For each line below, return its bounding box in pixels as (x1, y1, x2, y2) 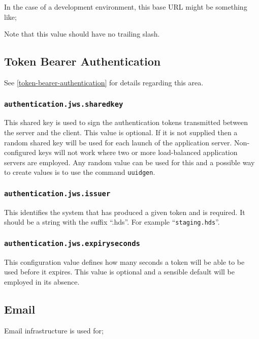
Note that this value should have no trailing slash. (4, 28, 160, 39)
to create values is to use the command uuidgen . (4, 167, 155, 177)
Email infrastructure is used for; (4, 325, 104, 335)
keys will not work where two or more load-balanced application (38, 147, 238, 158)
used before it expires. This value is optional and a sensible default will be (4, 266, 235, 277)
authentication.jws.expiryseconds (4, 239, 140, 248)
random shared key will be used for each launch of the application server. (4, 137, 232, 147)
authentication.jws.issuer (4, 189, 111, 198)
